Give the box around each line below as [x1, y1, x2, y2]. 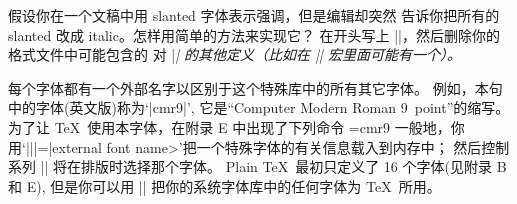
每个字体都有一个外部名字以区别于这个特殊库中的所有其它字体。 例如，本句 [8, 77, 503, 98]
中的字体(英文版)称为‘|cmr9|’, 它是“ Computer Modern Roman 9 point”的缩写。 [8, 97, 510, 118]
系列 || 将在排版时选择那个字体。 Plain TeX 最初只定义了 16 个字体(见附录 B [8, 156, 507, 177]
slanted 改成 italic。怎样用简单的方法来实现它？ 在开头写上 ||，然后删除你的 [8, 24, 501, 45]
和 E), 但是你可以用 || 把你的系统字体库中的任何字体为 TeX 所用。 [8, 175, 441, 196]
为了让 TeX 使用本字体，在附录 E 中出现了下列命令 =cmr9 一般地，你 [8, 116, 465, 137]
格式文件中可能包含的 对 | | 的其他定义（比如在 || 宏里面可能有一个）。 [8, 44, 461, 65]
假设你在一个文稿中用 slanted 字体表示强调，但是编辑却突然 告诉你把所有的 [8, 5, 500, 25]
